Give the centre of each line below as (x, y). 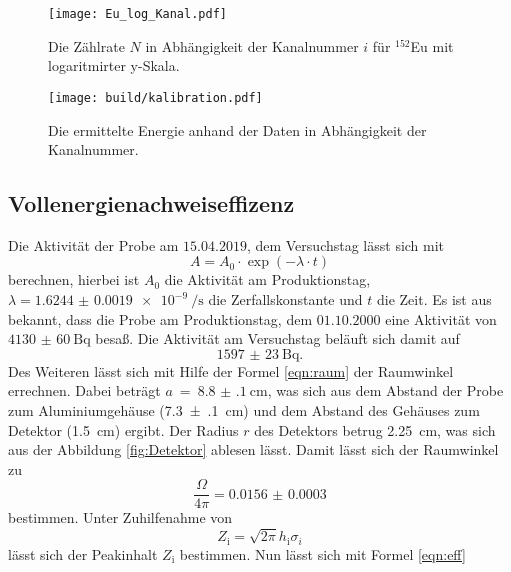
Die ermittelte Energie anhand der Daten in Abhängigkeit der (237, 129)
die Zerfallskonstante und (285, 299)
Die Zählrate (86, 45)
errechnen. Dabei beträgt (84, 390)
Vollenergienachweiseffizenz (151, 203)
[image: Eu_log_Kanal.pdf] (137, 14)
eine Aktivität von (441, 318)
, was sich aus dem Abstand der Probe (385, 390)
